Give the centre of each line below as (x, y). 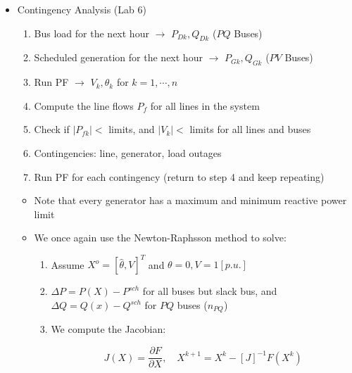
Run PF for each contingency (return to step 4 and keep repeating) (179, 176)
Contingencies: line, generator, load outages (128, 152)
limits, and (132, 129)
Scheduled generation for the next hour (118, 57)
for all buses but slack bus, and (210, 291)
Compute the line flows (84, 105)
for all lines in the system (205, 105)
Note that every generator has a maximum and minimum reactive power (190, 200)
